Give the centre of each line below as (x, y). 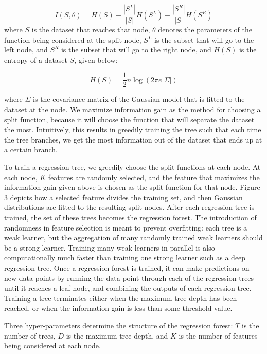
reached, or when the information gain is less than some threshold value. (118, 308)
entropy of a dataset (36, 59)
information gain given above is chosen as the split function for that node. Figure (132, 187)
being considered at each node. (52, 346)
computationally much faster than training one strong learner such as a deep (125, 258)
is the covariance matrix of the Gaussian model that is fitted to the (139, 99)
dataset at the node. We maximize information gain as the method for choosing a (132, 109)
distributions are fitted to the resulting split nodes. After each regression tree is (129, 207)
